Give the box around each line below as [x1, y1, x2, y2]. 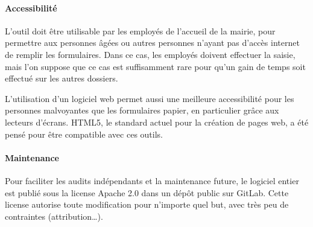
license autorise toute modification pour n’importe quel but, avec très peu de [5, 198, 289, 211]
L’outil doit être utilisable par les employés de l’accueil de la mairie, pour [5, 24, 276, 37]
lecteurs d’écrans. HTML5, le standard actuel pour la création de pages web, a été [5, 115, 309, 128]
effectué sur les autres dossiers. [5, 72, 118, 85]
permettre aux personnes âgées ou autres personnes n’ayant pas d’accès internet [5, 36, 300, 49]
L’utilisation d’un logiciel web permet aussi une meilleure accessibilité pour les [5, 92, 294, 104]
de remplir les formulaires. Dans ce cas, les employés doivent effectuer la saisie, [5, 48, 296, 60]
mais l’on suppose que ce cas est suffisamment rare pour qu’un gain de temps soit [5, 60, 306, 72]
